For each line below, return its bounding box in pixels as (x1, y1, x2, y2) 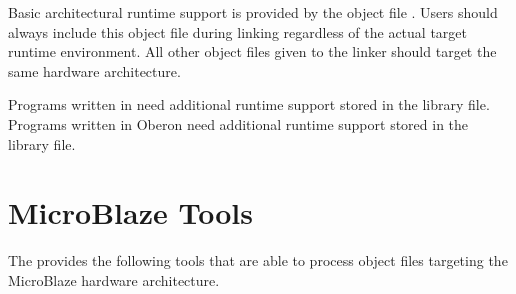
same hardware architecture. (8, 60, 181, 81)
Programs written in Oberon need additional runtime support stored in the (8, 113, 469, 134)
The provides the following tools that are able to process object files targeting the (8, 250, 508, 271)
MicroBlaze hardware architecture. (8, 269, 220, 290)
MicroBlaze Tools (8, 192, 253, 233)
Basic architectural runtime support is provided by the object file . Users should (8, 2, 498, 22)
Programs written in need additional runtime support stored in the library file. (8, 94, 490, 115)
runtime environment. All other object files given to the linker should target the (8, 41, 497, 62)
